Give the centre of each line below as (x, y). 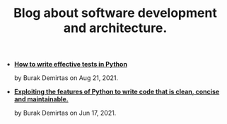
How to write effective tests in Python (70, 64)
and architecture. (115, 28)
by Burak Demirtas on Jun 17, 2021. (65, 113)
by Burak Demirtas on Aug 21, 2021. (66, 78)
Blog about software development (115, 13)
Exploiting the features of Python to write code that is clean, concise (117, 92)
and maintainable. (41, 99)
